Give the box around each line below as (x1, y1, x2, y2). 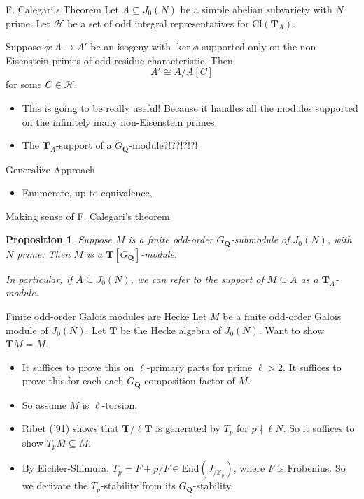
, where (233, 461, 265, 475)
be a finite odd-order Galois (223, 309, 342, 324)
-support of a (55, 138, 112, 152)
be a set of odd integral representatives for (67, 15, 249, 30)
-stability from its (100, 478, 176, 493)
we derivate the (22, 478, 88, 493)
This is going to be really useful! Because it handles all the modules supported (22, 100, 358, 115)
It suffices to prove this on (22, 359, 134, 374)
